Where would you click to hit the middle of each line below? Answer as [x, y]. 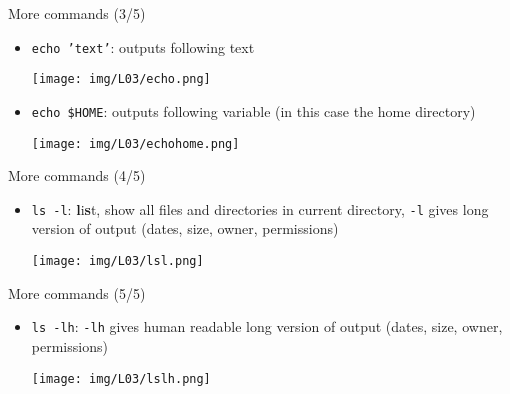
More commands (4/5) [77, 175]
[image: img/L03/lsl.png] [117, 261]
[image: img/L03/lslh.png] [121, 378]
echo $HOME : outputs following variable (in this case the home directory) [253, 110]
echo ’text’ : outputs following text [143, 46]
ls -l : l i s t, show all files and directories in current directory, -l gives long [260, 208]
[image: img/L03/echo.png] [121, 79]
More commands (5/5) [77, 292]
